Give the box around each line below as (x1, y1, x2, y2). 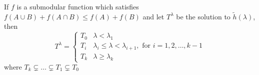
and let (142, 11, 164, 21)
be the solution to (176, 11, 230, 21)
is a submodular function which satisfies (16, 1, 139, 11)
